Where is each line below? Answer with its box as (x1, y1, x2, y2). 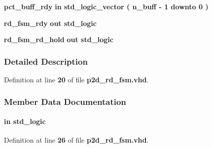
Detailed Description (4, 55, 88, 67)
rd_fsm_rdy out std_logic (4, 18, 97, 28)
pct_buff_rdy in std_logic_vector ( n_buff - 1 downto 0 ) (4, 1, 209, 11)
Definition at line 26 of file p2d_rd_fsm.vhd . (4, 135, 149, 145)
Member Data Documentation (4, 95, 126, 107)
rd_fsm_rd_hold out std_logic (4, 34, 113, 45)
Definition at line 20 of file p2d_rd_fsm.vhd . (4, 74, 149, 84)
